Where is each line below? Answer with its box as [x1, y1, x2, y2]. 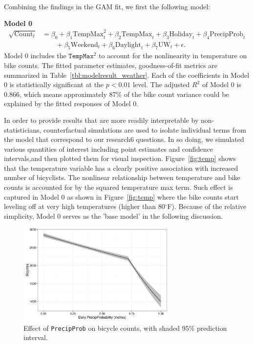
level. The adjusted [133, 79, 190, 90]
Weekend [70, 41, 98, 48]
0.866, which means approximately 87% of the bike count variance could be [4, 89, 229, 99]
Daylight [115, 41, 141, 48]
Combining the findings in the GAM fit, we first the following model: [4, 1, 211, 11]
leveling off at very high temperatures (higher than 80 [4, 201, 165, 211]
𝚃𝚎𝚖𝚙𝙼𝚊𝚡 [68, 53, 94, 60]
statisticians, [4, 124, 42, 135]
